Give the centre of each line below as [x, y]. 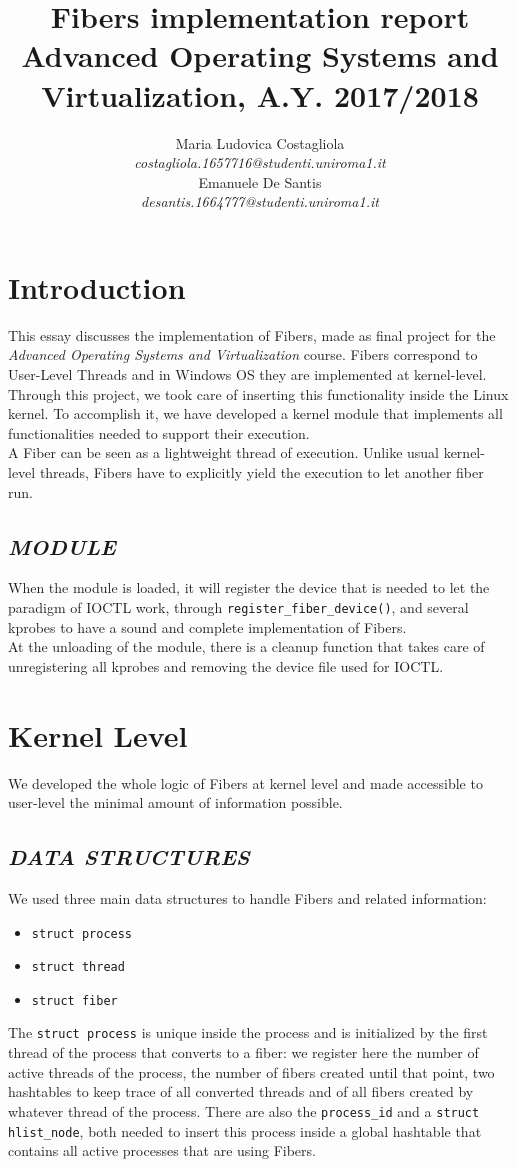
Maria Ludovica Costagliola [260, 142]
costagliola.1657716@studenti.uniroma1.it [260, 162]
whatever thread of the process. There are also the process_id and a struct [244, 1110]
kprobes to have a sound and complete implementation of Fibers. [207, 626]
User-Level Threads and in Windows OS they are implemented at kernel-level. [247, 374]
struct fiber [74, 1000]
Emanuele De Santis [260, 181]
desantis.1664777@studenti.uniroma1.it [260, 201]
